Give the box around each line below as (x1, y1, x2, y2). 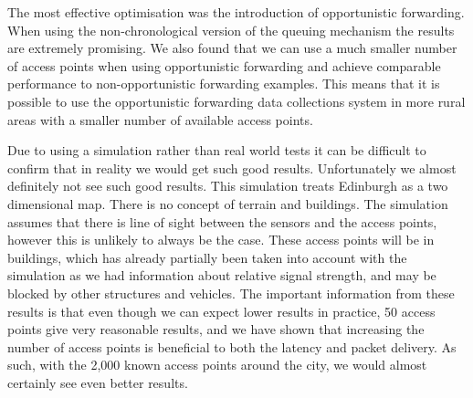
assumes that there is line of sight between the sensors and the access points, (7, 212, 437, 231)
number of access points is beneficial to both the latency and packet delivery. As (7, 337, 457, 356)
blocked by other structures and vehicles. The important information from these (7, 283, 455, 302)
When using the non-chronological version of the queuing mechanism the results (7, 20, 455, 39)
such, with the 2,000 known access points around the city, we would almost (7, 355, 427, 374)
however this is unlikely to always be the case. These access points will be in (7, 230, 435, 249)
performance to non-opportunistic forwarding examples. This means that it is (7, 74, 440, 93)
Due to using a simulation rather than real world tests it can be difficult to (7, 141, 426, 160)
